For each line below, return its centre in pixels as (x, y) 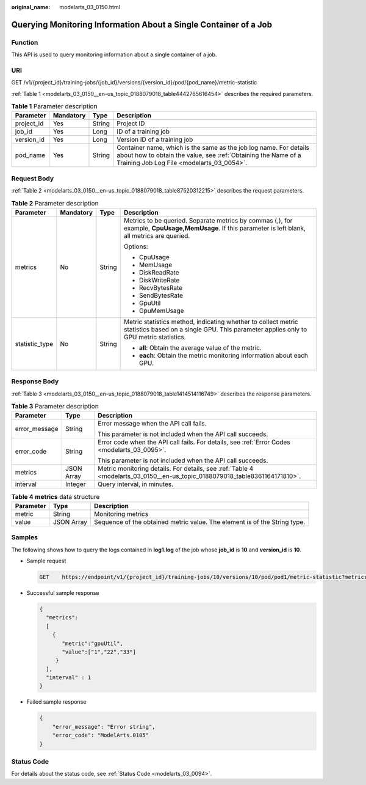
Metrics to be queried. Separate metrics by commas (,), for (208, 220)
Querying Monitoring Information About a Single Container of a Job (142, 24)
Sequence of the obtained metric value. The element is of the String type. (199, 521)
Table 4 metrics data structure (56, 496)
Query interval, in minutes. (136, 484)
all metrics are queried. (157, 235)
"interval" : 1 (69, 678)
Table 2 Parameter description (55, 203)
